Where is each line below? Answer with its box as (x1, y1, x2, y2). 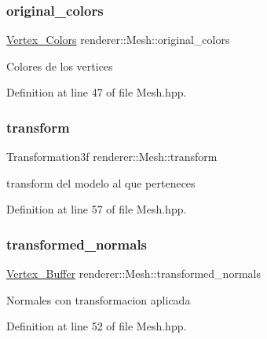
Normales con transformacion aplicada (6, 291, 191, 308)
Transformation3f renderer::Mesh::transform (6, 148, 218, 165)
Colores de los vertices (6, 57, 113, 74)
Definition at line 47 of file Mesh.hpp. (6, 84, 187, 100)
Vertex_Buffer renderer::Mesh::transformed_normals (6, 265, 261, 282)
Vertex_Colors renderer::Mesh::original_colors (6, 31, 230, 48)
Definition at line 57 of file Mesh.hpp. (6, 201, 187, 217)
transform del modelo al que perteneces (6, 174, 196, 191)
